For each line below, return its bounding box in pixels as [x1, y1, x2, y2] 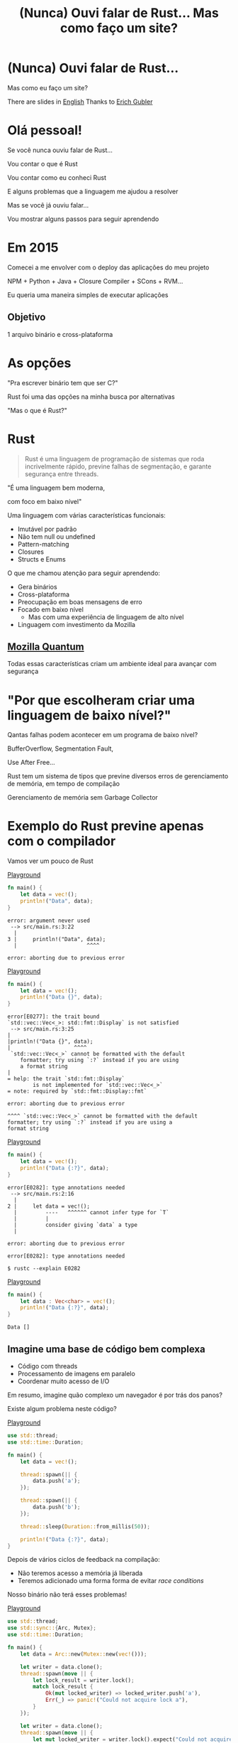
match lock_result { [33, 1683, 93, 1690]
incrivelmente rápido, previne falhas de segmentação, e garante [24, 462, 212, 471]
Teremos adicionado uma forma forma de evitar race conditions [17, 1577, 204, 1585]
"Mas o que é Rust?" [7, 406, 67, 414]
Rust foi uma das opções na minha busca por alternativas [7, 392, 175, 401]
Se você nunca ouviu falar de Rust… [7, 146, 113, 154]
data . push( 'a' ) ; [33, 1477, 81, 1485]
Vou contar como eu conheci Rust [7, 173, 106, 182]
